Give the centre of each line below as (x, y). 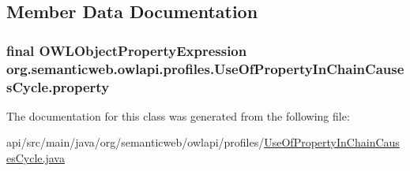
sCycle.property (58, 86)
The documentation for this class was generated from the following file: (178, 115)
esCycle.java (36, 158)
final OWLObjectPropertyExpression (127, 50)
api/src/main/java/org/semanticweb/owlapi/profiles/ (135, 142)
